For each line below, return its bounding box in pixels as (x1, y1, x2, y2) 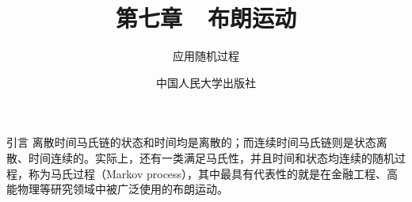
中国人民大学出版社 (156, 74, 256, 90)
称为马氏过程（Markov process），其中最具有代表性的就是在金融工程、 (28, 165, 387, 181)
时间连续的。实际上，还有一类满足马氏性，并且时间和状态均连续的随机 (28, 149, 395, 166)
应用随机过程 (173, 48, 239, 64)
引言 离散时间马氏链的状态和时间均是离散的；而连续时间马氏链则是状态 (6, 134, 376, 151)
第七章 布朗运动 (115, 2, 297, 34)
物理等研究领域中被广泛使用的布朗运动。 (17, 181, 228, 197)
